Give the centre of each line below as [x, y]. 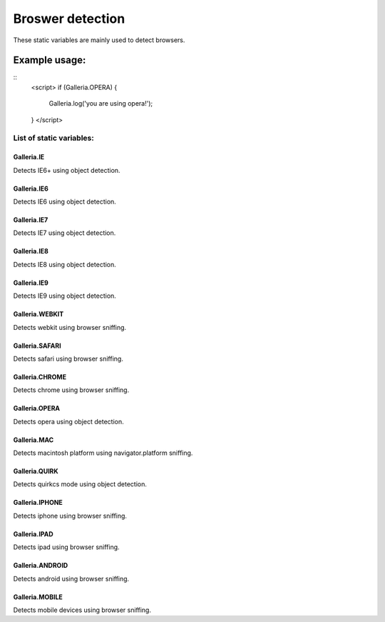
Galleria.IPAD [33, 534]
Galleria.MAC [34, 440]
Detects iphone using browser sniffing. [70, 516]
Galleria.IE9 [31, 283]
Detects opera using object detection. [68, 421]
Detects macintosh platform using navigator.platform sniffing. [103, 453]
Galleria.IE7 [31, 220]
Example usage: [50, 60]
